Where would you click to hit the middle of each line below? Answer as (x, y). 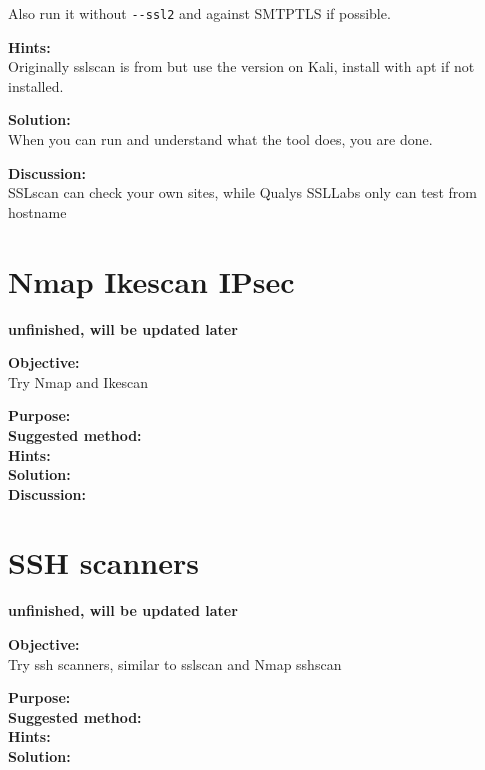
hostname (37, 211)
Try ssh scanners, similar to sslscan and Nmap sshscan (175, 663)
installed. (36, 85)
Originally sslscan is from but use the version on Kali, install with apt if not (241, 66)
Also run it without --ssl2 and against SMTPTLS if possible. (199, 13)
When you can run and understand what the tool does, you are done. (220, 139)
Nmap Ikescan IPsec (151, 280)
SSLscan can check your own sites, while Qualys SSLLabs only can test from (242, 192)
